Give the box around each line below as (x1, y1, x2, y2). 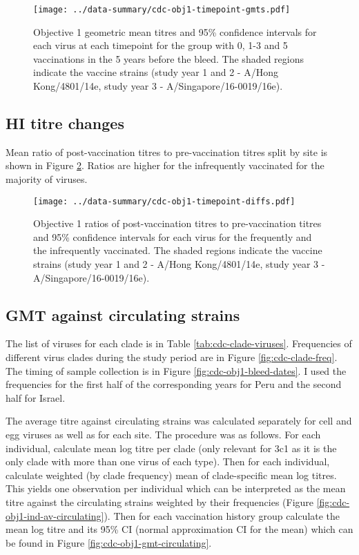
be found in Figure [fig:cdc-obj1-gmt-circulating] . (6, 535, 212, 549)
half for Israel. (6, 390, 66, 405)
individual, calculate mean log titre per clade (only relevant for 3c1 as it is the (6, 440, 337, 455)
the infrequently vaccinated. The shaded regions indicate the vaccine (33, 243, 322, 257)
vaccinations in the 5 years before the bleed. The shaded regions (33, 51, 304, 66)
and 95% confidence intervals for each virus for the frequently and (33, 229, 312, 244)
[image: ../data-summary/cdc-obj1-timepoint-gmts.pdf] (33, 5, 291, 14)
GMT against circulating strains (6, 304, 240, 325)
